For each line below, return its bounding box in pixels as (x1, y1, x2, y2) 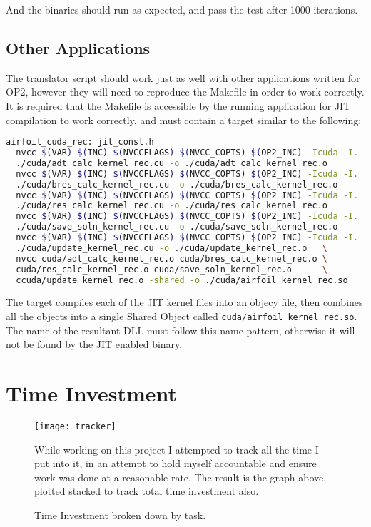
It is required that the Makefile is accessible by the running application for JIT (6, 98, 351, 113)
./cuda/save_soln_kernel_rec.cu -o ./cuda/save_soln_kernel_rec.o (16, 222, 338, 232)
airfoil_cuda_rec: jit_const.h (6, 137, 154, 148)
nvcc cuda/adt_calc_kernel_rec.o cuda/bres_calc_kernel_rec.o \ (16, 253, 328, 264)
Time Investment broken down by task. (34, 508, 206, 523)
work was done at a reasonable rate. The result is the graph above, (34, 469, 327, 484)
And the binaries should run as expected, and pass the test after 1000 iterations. (6, 2, 358, 16)
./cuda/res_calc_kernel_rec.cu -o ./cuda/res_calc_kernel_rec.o (16, 200, 328, 211)
